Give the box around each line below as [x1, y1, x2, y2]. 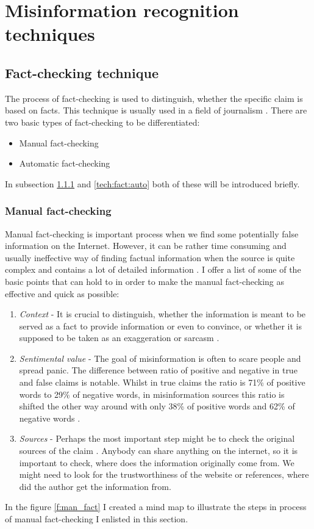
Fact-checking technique [5, 63, 159, 82]
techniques [5, 21, 95, 46]
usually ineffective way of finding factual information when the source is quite [5, 251, 295, 264]
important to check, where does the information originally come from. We [19, 456, 294, 469]
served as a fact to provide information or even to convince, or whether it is [19, 319, 302, 332]
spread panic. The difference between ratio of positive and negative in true [19, 364, 298, 376]
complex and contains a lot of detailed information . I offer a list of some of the [5, 263, 301, 276]
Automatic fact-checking [19, 157, 110, 170]
